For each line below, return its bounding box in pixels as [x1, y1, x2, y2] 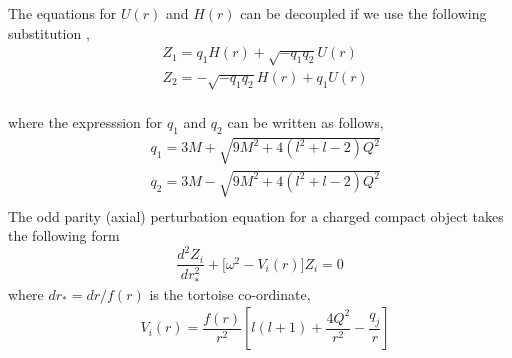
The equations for [8, 3, 117, 23]
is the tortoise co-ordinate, [149, 283, 311, 304]
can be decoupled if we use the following [240, 3, 487, 23]
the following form [8, 225, 120, 246]
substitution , [8, 22, 90, 43]
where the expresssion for [8, 111, 163, 132]
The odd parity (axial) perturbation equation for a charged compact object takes [8, 205, 504, 226]
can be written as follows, [227, 111, 384, 132]
